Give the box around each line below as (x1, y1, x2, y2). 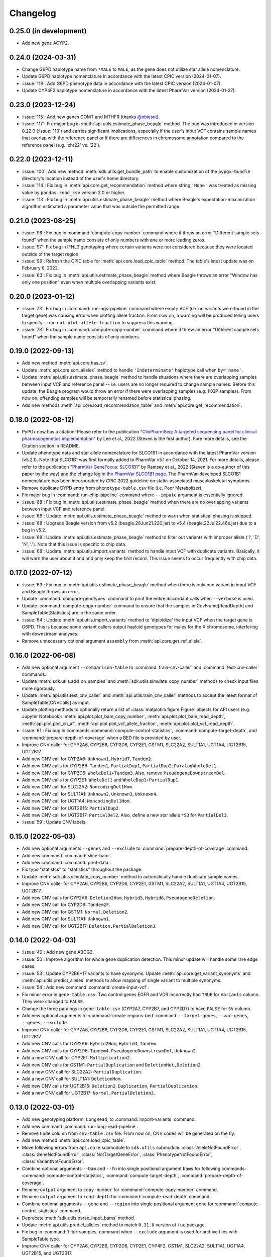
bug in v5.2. (22, 527, 47, 533)
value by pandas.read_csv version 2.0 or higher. (22, 189, 126, 196)
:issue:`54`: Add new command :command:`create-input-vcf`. (22, 984, 149, 991)
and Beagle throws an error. (22, 589, 80, 595)
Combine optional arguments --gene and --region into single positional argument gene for (22, 1201, 214, 1207)
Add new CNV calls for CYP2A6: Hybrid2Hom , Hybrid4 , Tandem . (22, 1041, 158, 1047)
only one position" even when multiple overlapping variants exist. (22, 279, 157, 285)
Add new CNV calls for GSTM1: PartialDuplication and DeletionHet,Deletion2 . (22, 1061, 202, 1068)
